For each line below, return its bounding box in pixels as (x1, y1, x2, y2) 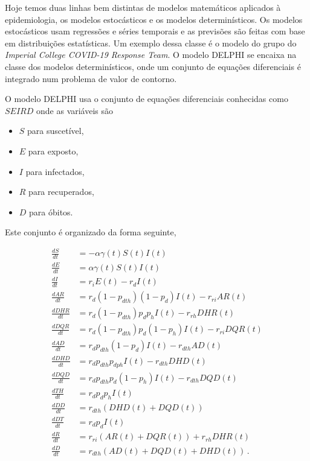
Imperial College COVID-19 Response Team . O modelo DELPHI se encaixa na (5, 48, 297, 61)
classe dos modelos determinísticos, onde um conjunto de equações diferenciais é (5, 60, 301, 72)
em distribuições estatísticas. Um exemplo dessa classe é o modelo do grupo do (5, 36, 297, 49)
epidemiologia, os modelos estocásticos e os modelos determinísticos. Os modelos (5, 13, 303, 25)
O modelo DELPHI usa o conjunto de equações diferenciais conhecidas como (5, 92, 288, 105)
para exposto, (28, 144, 79, 157)
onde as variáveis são (36, 104, 114, 116)
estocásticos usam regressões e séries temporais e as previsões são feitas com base (5, 25, 305, 37)
